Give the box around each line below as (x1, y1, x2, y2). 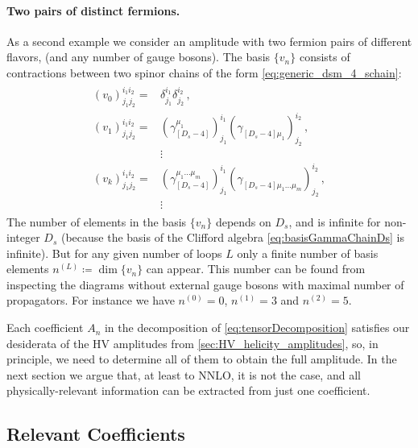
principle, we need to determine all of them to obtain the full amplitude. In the (6, 351, 397, 367)
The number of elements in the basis (6, 213, 187, 230)
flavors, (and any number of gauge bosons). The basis (6, 48, 271, 65)
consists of (299, 48, 350, 65)
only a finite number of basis (237, 244, 379, 261)
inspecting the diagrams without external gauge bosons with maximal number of (6, 276, 404, 292)
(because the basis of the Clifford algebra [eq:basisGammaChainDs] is (60, 229, 404, 246)
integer (6, 229, 40, 246)
